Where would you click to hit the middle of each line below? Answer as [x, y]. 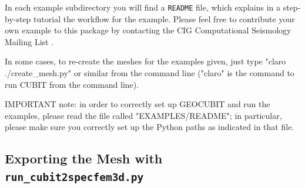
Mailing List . [29, 41]
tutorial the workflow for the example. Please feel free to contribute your [164, 18]
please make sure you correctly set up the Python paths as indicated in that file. [150, 127]
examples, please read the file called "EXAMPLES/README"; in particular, [143, 115]
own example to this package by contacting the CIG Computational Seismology [148, 30]
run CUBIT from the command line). [72, 84]
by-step [18, 18]
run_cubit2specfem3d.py [74, 177]
